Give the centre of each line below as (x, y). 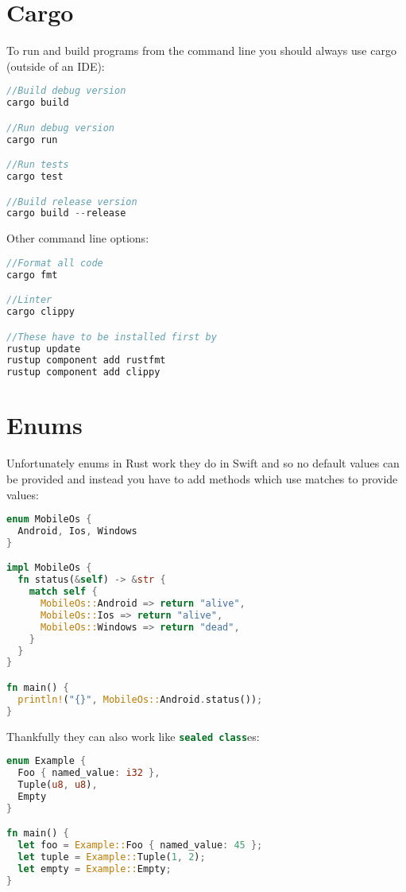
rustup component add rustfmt (86, 361)
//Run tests (38, 165)
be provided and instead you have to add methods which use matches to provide (202, 478)
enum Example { (46, 761)
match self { (63, 592)
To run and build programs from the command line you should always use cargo (201, 50)
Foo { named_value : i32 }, (89, 773)
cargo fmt (32, 275)
